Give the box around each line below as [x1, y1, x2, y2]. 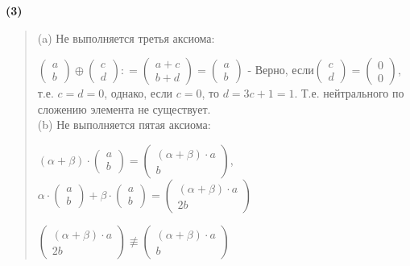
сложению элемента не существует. [37, 100, 211, 117]
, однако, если [104, 85, 173, 102]
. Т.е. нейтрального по [294, 85, 404, 102]
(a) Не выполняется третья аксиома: [37, 29, 215, 46]
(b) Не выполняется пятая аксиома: [37, 116, 211, 133]
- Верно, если [247, 61, 314, 78]
